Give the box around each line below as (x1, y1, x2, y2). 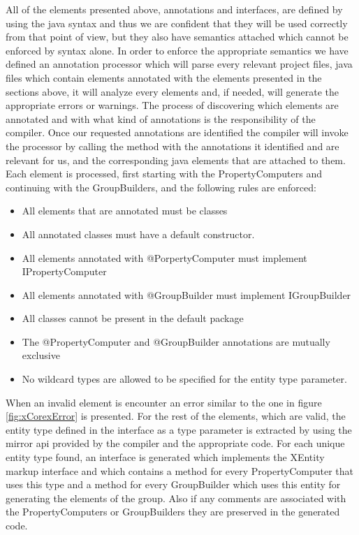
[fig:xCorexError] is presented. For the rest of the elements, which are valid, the (6, 409, 346, 423)
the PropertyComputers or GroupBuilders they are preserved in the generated (6, 504, 340, 519)
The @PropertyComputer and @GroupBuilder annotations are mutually (22, 334, 330, 349)
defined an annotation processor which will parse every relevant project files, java (6, 57, 353, 71)
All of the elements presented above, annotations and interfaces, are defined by (6, 2, 343, 16)
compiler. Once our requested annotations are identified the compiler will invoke (6, 125, 349, 140)
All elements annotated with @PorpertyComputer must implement (22, 250, 307, 265)
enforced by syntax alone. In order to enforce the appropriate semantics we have (6, 43, 349, 57)
